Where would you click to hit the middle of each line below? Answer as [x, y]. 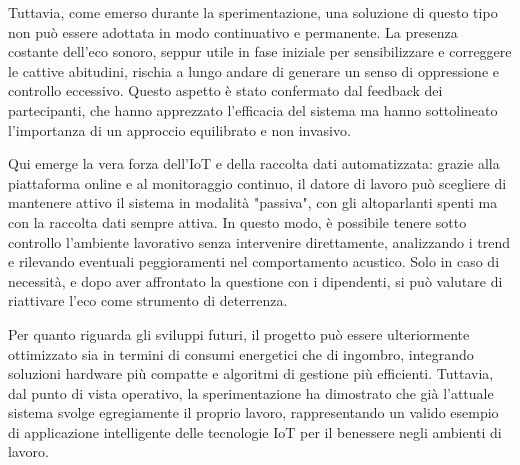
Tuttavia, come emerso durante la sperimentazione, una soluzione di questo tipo [253, 12]
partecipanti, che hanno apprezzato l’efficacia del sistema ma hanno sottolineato [253, 109]
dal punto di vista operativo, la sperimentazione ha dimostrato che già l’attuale [251, 392]
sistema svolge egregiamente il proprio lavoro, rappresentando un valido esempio [253, 412]
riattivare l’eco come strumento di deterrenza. [148, 300]
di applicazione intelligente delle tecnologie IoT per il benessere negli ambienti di [255, 431]
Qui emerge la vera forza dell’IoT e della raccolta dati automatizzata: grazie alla [254, 163]
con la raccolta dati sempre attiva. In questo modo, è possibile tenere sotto [237, 221]
